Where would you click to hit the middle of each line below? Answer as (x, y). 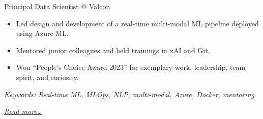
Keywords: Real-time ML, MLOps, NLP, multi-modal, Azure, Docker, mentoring (129, 94)
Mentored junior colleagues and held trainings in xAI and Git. (113, 50)
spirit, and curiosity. (47, 77)
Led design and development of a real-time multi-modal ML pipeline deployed (137, 23)
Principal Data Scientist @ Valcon (57, 6)
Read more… (23, 111)
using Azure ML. (42, 33)
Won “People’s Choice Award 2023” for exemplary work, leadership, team (131, 67)
